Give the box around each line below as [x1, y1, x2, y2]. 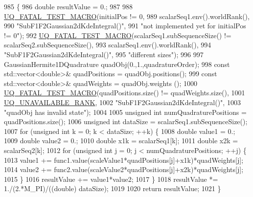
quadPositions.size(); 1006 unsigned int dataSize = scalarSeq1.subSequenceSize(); [4, 116, 248, 127]
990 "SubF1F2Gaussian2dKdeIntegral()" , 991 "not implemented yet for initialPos [4, 21, 246, 31]
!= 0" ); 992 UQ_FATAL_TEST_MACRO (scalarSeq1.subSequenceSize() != [4, 30, 231, 40]
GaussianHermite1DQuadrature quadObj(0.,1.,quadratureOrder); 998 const [4, 59, 230, 69]
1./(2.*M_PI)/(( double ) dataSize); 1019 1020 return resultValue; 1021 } [4, 183, 221, 194]
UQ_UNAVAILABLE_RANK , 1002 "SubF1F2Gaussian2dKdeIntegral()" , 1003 [4, 97, 241, 107]
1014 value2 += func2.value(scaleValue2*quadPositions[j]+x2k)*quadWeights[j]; [4, 164, 244, 175]
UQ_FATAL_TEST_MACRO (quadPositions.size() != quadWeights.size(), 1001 [4, 88, 245, 98]
